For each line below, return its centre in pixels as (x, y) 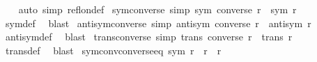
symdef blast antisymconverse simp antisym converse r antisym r (158, 23)
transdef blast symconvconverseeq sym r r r (113, 50)
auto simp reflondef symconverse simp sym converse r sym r (157, 9)
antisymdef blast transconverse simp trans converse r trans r (149, 37)
